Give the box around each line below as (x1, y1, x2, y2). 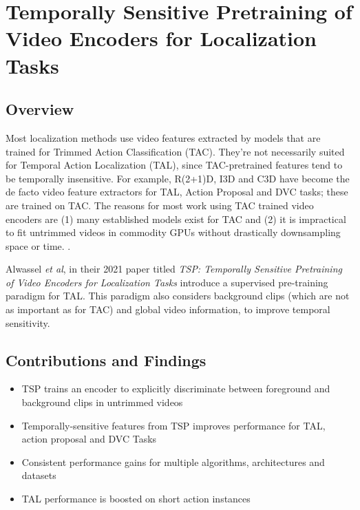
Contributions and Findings (6, 349, 207, 370)
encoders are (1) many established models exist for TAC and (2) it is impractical (6, 211, 346, 226)
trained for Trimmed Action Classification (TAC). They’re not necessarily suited (6, 144, 345, 158)
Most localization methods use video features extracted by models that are (6, 130, 321, 145)
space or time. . (6, 238, 71, 253)
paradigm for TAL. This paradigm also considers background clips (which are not (6, 288, 350, 303)
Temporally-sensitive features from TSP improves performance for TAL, (21, 418, 326, 432)
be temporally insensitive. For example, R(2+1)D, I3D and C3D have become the (6, 171, 350, 185)
